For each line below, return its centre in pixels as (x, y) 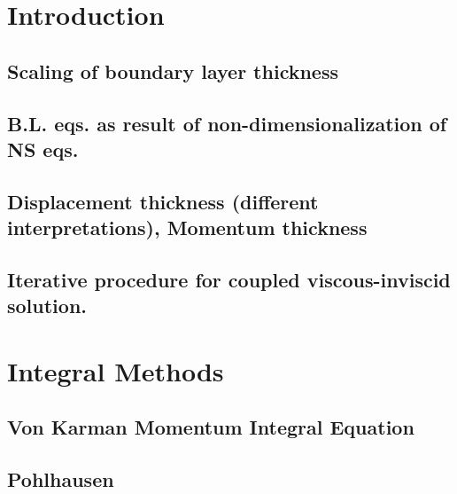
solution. (47, 306)
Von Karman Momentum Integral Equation (211, 427)
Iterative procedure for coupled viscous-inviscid (229, 279)
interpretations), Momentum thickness (187, 227)
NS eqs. (43, 149)
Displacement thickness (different (163, 201)
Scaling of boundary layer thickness (173, 71)
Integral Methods (116, 370)
